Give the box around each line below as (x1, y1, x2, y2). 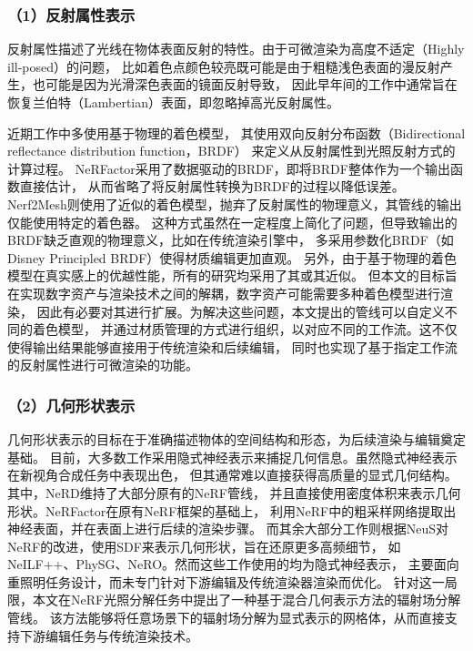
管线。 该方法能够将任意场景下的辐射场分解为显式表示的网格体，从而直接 (7, 608, 445, 627)
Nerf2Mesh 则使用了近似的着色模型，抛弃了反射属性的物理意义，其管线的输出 (7, 194, 462, 213)
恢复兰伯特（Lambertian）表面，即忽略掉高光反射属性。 (7, 93, 340, 111)
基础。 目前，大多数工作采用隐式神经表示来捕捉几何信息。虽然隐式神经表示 (7, 447, 458, 466)
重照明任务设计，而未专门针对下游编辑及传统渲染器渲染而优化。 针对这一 (7, 572, 445, 591)
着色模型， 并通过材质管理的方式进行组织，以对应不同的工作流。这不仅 (32, 320, 458, 339)
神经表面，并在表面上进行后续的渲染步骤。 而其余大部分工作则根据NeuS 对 (7, 519, 448, 538)
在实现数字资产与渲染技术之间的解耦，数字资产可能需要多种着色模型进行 (7, 283, 440, 302)
